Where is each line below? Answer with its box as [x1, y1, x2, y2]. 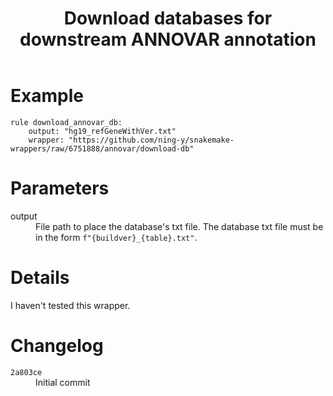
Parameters [10, 177, 110, 200]
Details [10, 267, 70, 289]
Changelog [10, 335, 104, 357]
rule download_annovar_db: [10, 117, 123, 127]
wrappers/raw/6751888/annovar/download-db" [10, 143, 195, 154]
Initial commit [35, 376, 91, 388]
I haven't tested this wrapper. [10, 299, 131, 311]
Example [10, 85, 84, 107]
